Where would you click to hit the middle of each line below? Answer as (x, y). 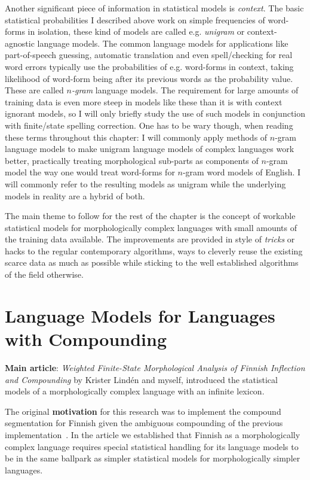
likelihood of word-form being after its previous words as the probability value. (149, 78)
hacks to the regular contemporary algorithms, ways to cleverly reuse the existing (154, 250)
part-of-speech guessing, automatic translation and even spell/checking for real (149, 55)
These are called (34, 90)
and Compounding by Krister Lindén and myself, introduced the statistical (141, 379)
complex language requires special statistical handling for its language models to (152, 446)
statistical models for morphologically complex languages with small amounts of (151, 227)
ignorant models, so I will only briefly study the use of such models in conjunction (155, 113)
